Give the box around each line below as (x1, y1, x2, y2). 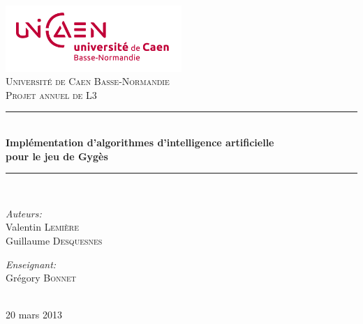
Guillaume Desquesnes (6, 233, 103, 247)
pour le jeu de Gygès (6, 148, 108, 163)
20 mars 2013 (6, 307, 62, 322)
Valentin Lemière (6, 219, 79, 234)
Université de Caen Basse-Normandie (6, 74, 170, 88)
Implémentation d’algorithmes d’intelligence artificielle (6, 135, 274, 149)
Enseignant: (6, 256, 57, 271)
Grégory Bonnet (6, 270, 76, 285)
